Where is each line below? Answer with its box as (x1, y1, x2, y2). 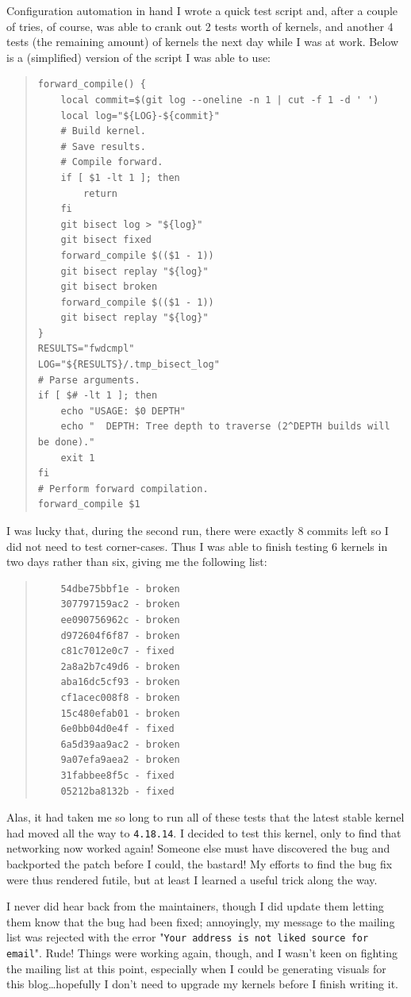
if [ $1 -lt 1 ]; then (60, 171, 180, 183)
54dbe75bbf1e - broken (60, 583, 180, 595)
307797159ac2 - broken (60, 599, 180, 610)
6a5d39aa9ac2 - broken (60, 738, 180, 750)
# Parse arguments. (37, 374, 140, 386)
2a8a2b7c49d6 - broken (60, 660, 180, 672)
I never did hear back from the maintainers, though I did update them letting (6, 898, 384, 914)
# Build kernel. (60, 125, 146, 137)
